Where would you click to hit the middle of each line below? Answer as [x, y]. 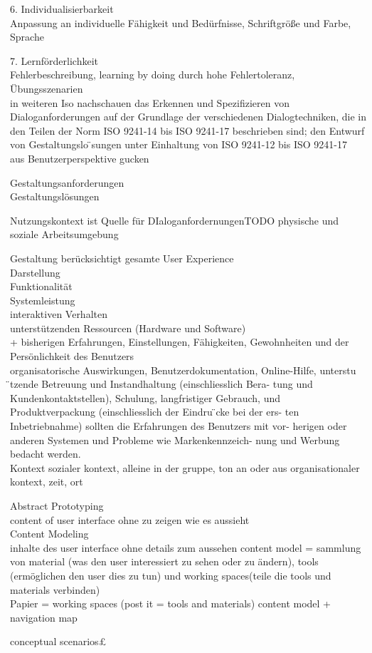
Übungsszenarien [47, 88]
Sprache [27, 37]
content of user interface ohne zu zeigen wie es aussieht [130, 519]
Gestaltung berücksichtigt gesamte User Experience [122, 258]
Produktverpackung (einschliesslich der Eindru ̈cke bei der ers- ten [155, 412]
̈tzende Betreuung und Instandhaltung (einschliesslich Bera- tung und [161, 384]
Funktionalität [41, 286]
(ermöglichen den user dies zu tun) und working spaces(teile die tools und [171, 575]
